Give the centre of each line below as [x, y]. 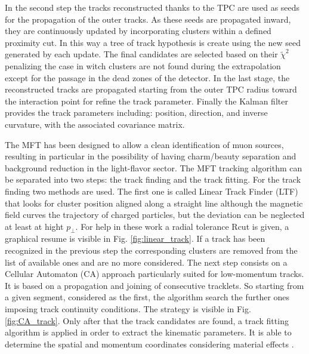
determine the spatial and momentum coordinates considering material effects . [149, 344]
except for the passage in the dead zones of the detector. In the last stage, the [147, 77]
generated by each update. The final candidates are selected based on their [141, 54]
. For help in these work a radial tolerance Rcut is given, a [182, 226]
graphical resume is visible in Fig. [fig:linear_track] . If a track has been [135, 238]
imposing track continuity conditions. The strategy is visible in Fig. [128, 309]
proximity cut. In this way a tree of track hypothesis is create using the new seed [153, 42]
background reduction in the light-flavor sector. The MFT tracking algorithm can [154, 167]
